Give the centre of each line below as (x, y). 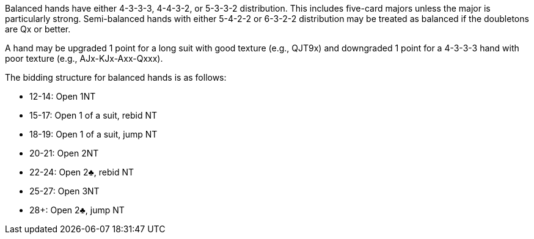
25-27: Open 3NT (64, 191)
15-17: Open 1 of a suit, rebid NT (93, 115)
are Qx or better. (38, 29)
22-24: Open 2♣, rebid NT (82, 172)
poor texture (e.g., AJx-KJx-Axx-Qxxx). (84, 58)
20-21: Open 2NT (64, 153)
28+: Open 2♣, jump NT (77, 210)
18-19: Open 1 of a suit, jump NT (93, 134)
